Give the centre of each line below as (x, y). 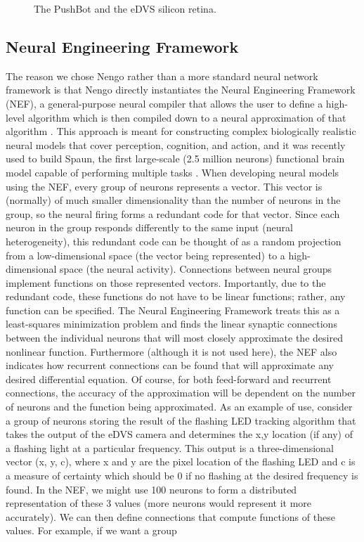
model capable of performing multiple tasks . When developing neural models (173, 172)
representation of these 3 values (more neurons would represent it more (159, 503)
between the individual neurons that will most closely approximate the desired (174, 338)
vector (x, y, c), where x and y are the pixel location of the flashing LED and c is (181, 462)
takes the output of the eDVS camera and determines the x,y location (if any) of (179, 434)
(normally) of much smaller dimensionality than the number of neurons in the (173, 200)
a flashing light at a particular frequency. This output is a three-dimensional (170, 447)
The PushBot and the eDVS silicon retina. (125, 8)
